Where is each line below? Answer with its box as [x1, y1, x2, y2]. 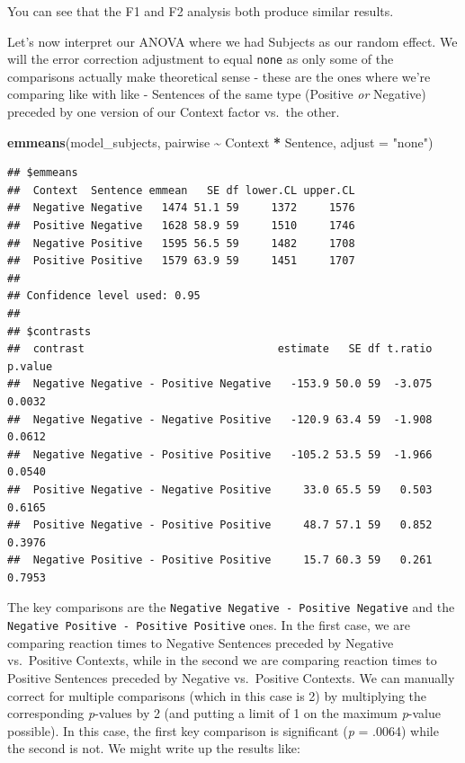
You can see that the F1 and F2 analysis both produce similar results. [7, 2, 394, 20]
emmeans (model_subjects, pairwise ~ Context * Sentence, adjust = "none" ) [7, 132, 434, 151]
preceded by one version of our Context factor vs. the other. [7, 102, 340, 121]
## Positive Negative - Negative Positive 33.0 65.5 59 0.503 [7, 483, 433, 496]
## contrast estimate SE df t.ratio [7, 342, 433, 356]
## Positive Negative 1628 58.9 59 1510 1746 [7, 219, 355, 232]
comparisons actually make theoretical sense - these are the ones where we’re [7, 67, 431, 85]
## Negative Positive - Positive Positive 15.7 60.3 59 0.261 [7, 554, 433, 567]
